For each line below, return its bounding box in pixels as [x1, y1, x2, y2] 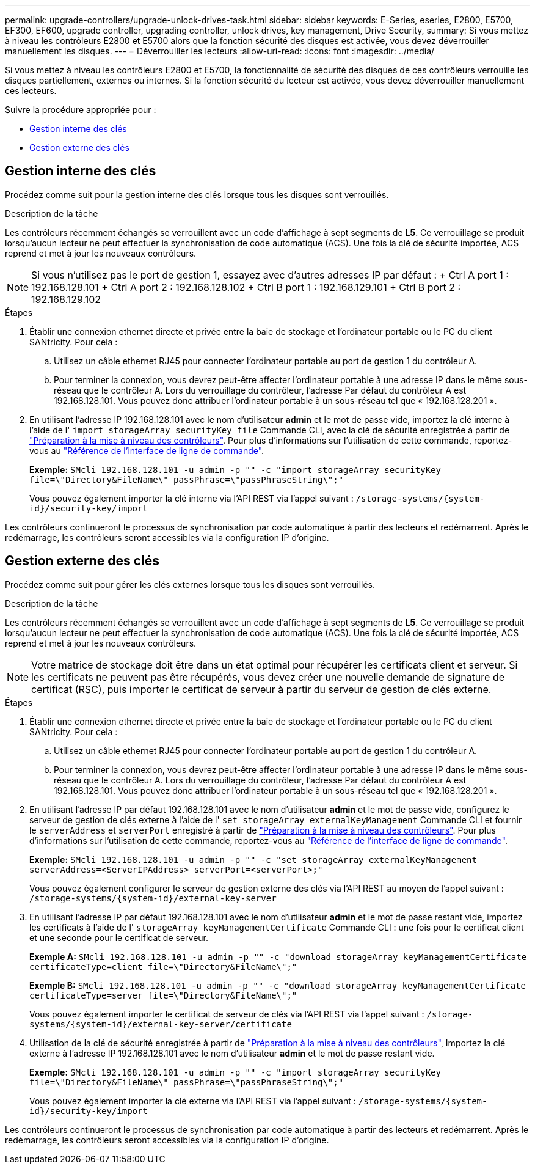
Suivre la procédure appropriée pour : [5, 104, 156, 115]
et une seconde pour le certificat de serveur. [29, 932, 209, 943]
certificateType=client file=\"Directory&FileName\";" [29, 961, 297, 972]
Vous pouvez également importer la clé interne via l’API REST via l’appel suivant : [29, 493, 354, 504]
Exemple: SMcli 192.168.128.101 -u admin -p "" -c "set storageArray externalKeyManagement [29, 854, 477, 865]
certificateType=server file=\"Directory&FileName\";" [29, 990, 297, 1000]
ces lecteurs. [5, 86, 57, 96]
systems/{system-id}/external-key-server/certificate [29, 1019, 292, 1029]
